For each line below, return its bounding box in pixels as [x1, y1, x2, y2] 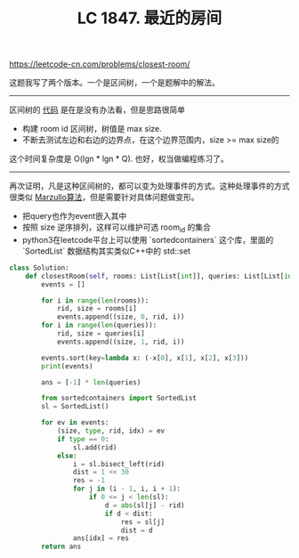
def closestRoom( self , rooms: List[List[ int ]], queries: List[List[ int [25, 271, 296, 280]
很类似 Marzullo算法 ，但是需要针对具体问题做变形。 [9, 192, 199, 203]
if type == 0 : [56, 434, 109, 443]
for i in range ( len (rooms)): [41, 295, 149, 305]
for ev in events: [41, 418, 109, 427]
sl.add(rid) [72, 442, 117, 452]
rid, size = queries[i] [56, 329, 145, 338]
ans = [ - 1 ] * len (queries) [41, 377, 141, 387]
